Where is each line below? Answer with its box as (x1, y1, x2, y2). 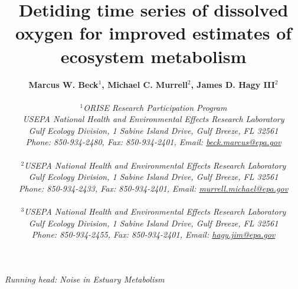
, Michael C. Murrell (101, 78, 188, 90)
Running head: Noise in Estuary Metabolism (5, 272, 165, 285)
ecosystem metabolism (60, 44, 247, 68)
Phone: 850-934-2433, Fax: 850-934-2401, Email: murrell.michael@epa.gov (18, 182, 289, 194)
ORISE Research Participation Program (83, 101, 227, 113)
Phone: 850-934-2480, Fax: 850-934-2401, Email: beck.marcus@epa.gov (25, 136, 281, 148)
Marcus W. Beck (28, 78, 99, 90)
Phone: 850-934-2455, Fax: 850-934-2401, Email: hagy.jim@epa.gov (31, 228, 276, 241)
